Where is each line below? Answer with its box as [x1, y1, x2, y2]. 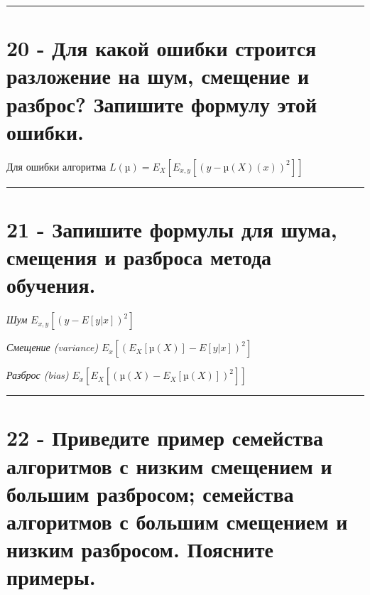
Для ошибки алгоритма [6, 159, 107, 173]
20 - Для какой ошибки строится [6, 33, 317, 63]
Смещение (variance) [6, 340, 99, 355]
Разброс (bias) [6, 368, 69, 382]
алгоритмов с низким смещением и [6, 451, 332, 480]
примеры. [6, 562, 96, 591]
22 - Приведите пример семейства [6, 423, 324, 452]
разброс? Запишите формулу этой [6, 89, 317, 118]
